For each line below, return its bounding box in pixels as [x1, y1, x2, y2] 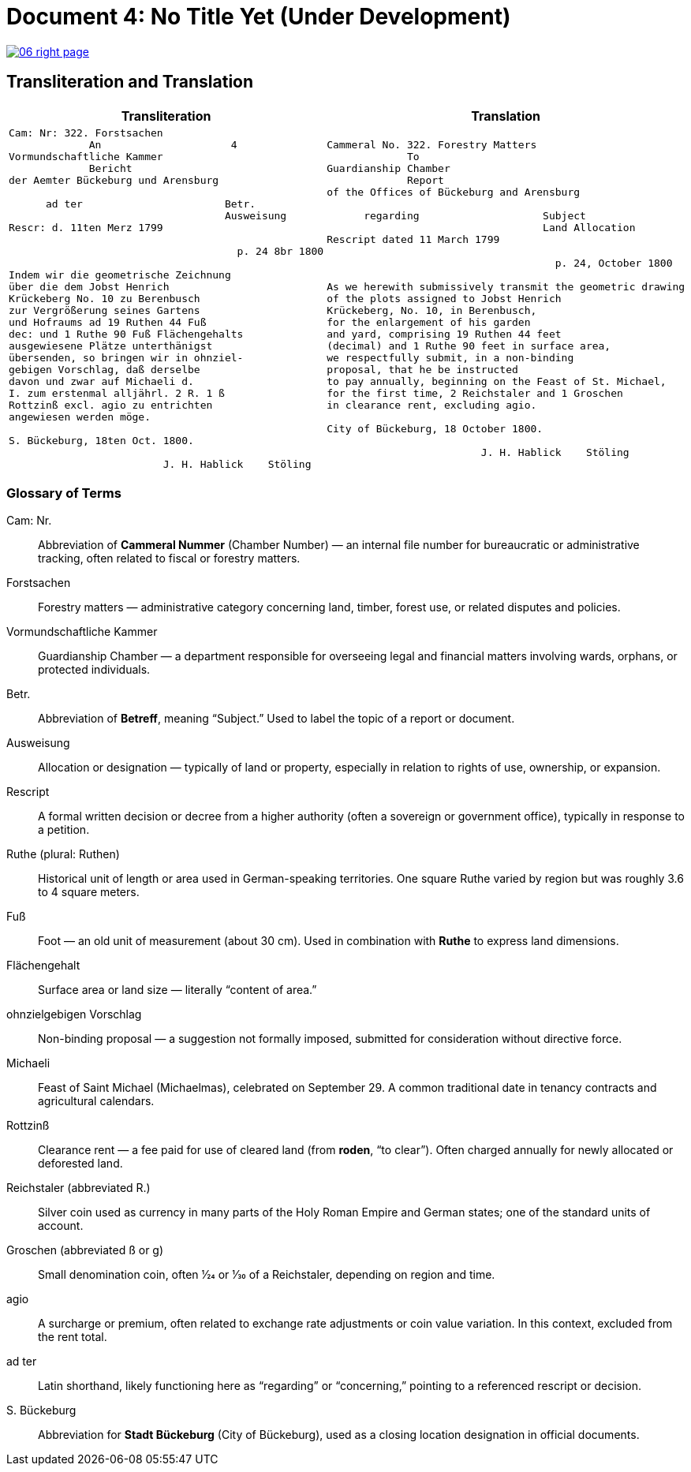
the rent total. [38, 1330, 107, 1344]
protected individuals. [38, 663, 151, 677]
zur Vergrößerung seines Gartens [9, 304, 200, 316]
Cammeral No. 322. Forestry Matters [327, 138, 537, 151]
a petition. [38, 823, 90, 837]
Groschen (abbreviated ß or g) [6, 1243, 164, 1257]
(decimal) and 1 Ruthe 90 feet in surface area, [327, 339, 611, 352]
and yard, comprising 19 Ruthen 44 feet [327, 327, 562, 340]
